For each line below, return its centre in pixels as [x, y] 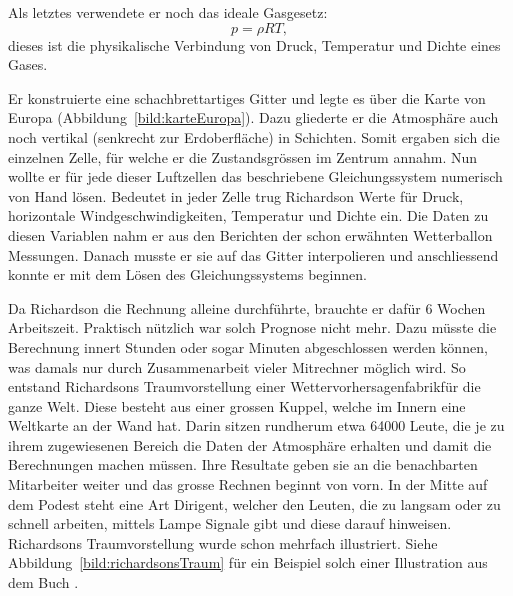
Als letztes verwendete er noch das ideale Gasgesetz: [168, 12]
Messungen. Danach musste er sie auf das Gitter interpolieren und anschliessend [253, 254]
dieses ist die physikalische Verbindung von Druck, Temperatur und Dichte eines [254, 44]
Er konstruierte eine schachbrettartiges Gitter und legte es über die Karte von [247, 97]
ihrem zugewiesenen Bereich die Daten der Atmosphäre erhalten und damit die [250, 444]
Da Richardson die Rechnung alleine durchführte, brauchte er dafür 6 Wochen [247, 307]
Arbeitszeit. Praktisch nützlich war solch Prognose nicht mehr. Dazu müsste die [252, 327]
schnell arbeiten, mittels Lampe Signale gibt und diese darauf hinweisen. [230, 523]
